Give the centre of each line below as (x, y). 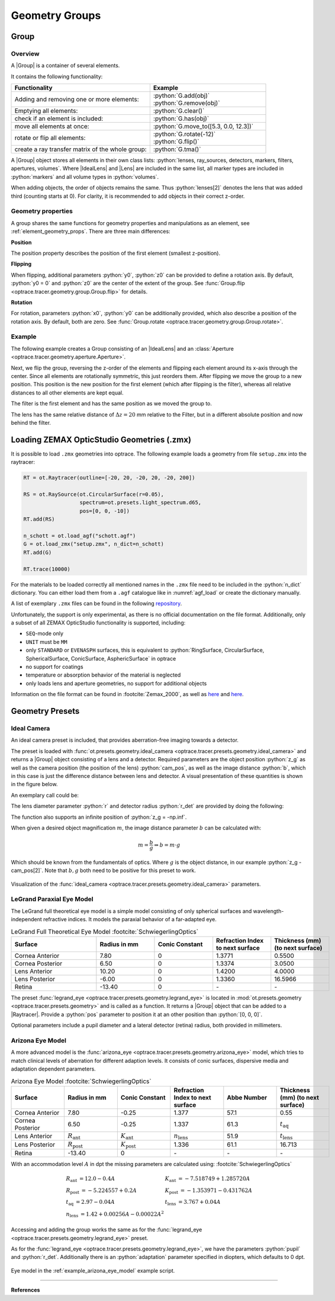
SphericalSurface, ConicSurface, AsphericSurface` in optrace (101, 658)
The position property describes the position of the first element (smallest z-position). (116, 253)
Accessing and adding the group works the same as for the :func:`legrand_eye (107, 1230)
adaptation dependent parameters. (53, 1069)
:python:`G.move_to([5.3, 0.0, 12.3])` (203, 126)
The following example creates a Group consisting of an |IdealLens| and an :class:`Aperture (122, 348)
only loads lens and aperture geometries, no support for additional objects (116, 683)
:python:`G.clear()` (179, 111)
